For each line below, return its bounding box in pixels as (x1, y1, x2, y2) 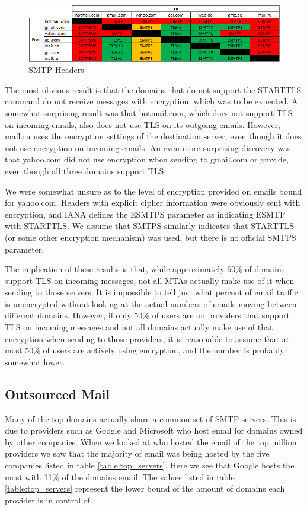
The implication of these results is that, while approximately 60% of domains (5, 263, 285, 275)
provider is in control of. (5, 493, 92, 506)
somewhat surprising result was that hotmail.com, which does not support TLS (5, 106, 293, 119)
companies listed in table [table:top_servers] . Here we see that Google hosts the (5, 459, 295, 471)
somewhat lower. (5, 355, 65, 368)
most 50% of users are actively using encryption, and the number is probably (5, 344, 284, 356)
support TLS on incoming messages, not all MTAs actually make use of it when (5, 274, 295, 286)
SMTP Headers (28, 63, 84, 76)
